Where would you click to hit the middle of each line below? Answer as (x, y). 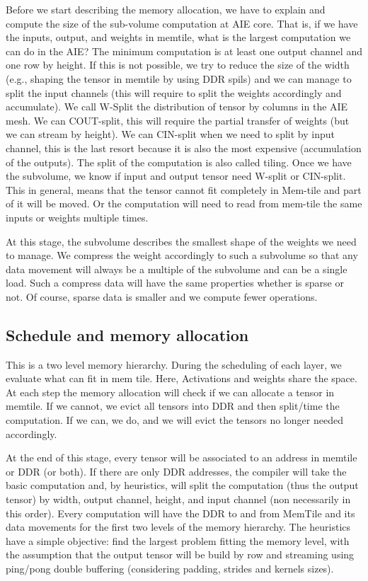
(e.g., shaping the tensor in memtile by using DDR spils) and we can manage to (179, 78)
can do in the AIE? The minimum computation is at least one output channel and (184, 51)
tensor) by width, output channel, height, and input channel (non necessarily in (178, 499)
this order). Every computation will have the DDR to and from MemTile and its (180, 513)
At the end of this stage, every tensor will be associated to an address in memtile (182, 458)
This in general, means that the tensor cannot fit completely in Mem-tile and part (184, 189)
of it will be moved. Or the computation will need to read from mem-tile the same (184, 203)
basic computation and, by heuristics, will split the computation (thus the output (182, 485)
